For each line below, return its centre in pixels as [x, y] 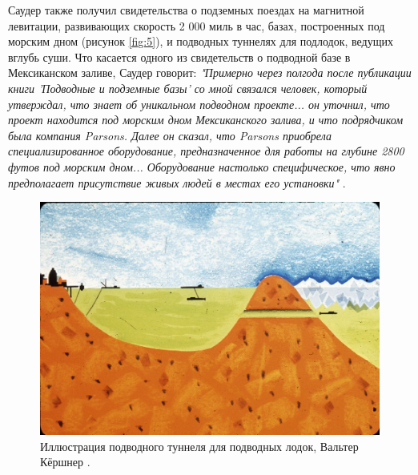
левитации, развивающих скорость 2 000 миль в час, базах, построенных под [197, 25]
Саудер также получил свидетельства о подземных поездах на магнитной [186, 10]
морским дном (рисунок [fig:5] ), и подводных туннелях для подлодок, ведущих [201, 41]
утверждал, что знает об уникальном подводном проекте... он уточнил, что [199, 104]
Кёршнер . [65, 462]
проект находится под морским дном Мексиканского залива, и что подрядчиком [206, 120]
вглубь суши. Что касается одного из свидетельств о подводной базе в [179, 56]
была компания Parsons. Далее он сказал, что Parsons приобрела [170, 135]
